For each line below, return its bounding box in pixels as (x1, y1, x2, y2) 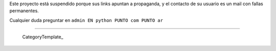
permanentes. (9, 8, 39, 14)
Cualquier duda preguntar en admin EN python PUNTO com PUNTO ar (9, 17, 164, 23)
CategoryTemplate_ (22, 34, 63, 40)
